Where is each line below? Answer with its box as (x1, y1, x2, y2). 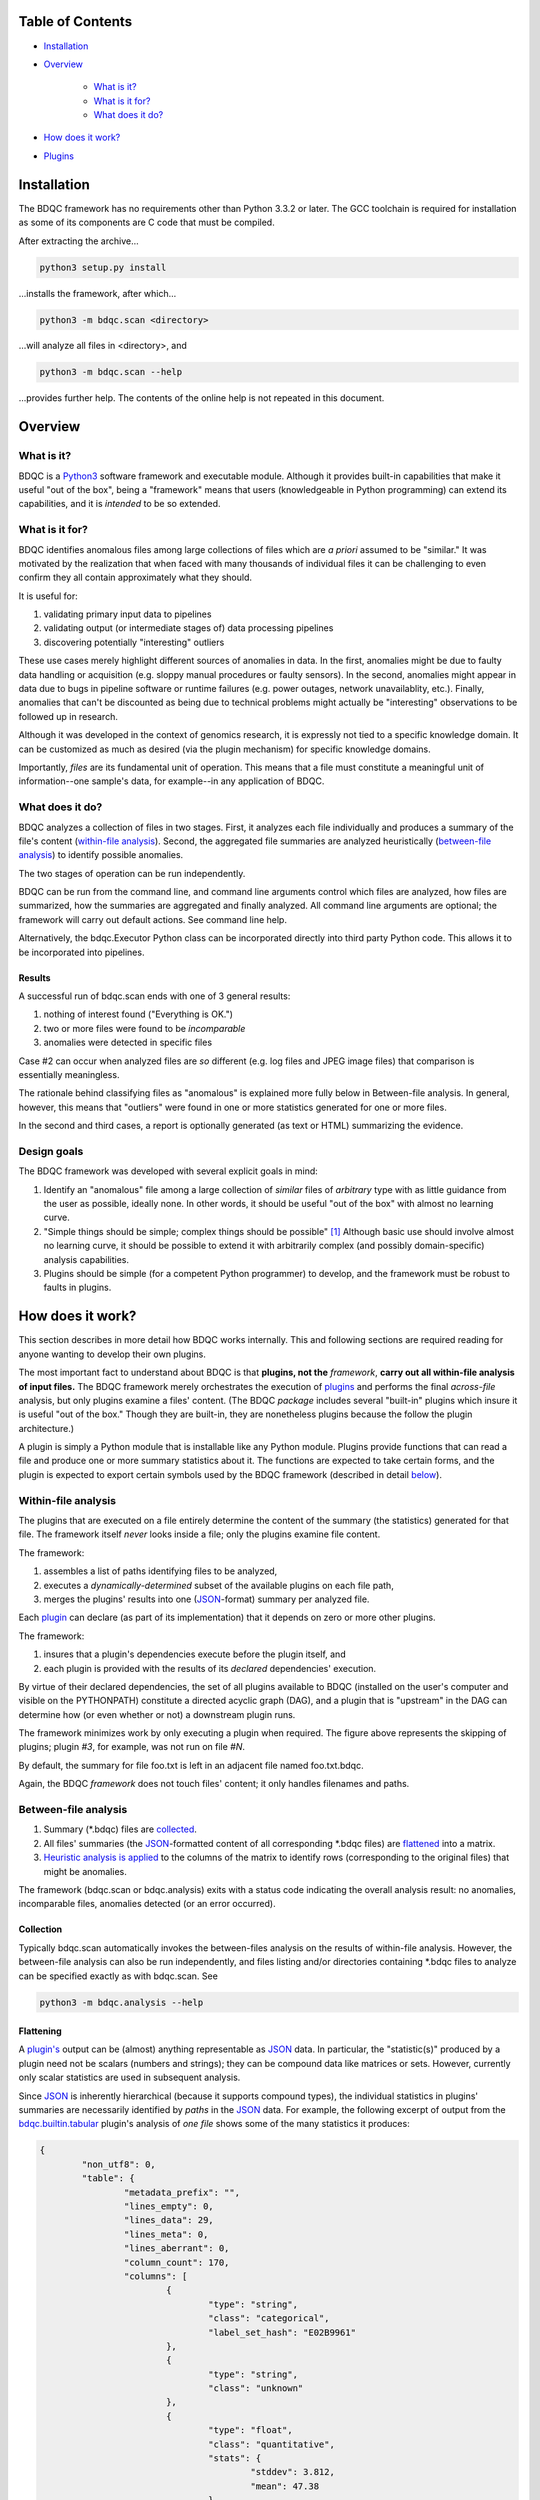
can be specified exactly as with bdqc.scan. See (18, 1970, 219, 1982)
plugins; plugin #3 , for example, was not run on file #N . (18, 1741, 245, 1753)
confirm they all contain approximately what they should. (18, 571, 252, 584)
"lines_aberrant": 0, (123, 2243, 230, 2254)
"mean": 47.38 (250, 2480, 320, 2492)
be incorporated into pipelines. (18, 946, 145, 958)
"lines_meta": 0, (123, 2228, 209, 2240)
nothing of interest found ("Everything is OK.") (43, 1008, 234, 1020)
